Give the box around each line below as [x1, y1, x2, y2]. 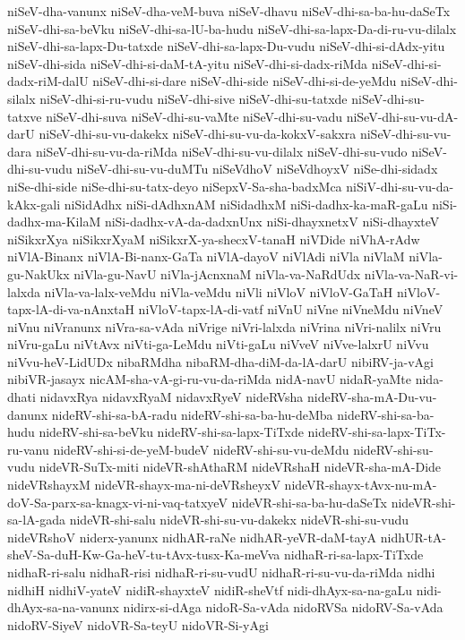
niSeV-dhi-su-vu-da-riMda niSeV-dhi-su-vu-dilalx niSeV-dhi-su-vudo [35, 141, 408, 160]
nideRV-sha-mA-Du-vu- [306, 388, 437, 406]
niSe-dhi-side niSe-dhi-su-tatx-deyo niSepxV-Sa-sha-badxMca [7, 176, 342, 195]
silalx [7, 89, 36, 107]
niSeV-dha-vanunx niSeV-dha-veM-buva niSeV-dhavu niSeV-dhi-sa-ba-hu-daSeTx [7, 2, 451, 20]
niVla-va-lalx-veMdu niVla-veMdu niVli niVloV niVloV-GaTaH [44, 282, 393, 301]
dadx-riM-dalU [7, 72, 89, 90]
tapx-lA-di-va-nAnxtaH [7, 300, 134, 319]
